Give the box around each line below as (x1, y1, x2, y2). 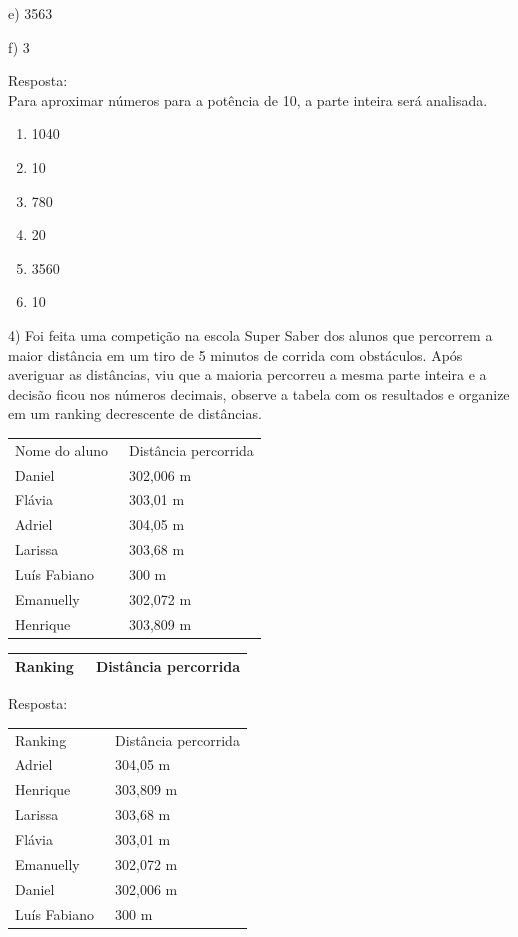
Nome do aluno (15, 439, 108, 460)
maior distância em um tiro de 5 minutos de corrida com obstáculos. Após (8, 344, 463, 365)
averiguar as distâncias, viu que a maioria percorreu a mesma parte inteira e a (8, 364, 487, 385)
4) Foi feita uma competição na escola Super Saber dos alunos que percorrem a (8, 324, 493, 345)
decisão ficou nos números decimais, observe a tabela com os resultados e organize (8, 383, 510, 404)
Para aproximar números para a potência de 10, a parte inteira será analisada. (8, 89, 488, 110)
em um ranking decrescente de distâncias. (8, 403, 262, 424)
